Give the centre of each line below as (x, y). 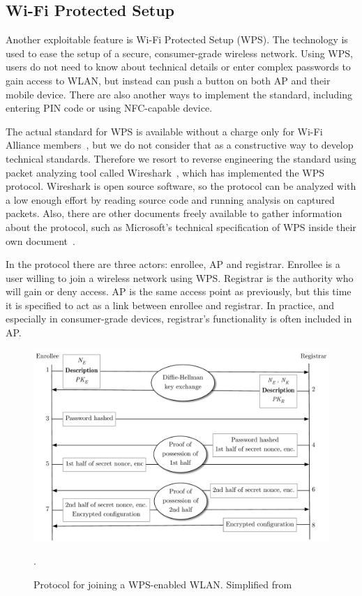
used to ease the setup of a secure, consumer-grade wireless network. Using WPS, (179, 53)
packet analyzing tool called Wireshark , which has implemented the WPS (165, 172)
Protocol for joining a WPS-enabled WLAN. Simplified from (163, 584)
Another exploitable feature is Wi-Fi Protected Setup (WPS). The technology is (177, 39)
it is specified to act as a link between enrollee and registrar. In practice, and (170, 305)
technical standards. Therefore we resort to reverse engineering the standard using (181, 158)
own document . (40, 240)
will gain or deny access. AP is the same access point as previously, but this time (179, 291)
